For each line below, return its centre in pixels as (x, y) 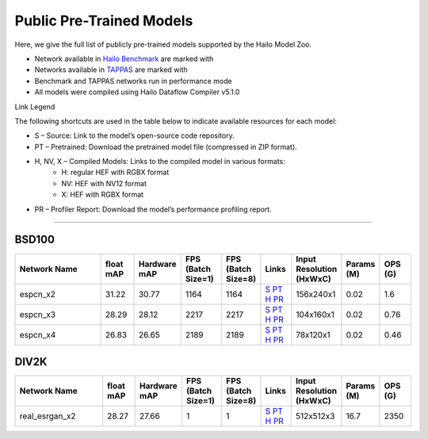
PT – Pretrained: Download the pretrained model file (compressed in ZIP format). (166, 147)
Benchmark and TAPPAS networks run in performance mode (134, 81)
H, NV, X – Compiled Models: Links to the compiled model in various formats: (160, 162)
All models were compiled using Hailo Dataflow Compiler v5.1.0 (137, 92)
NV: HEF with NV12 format (104, 183)
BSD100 (35, 240)
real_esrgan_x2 (48, 416)
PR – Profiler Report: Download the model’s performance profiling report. (153, 209)
